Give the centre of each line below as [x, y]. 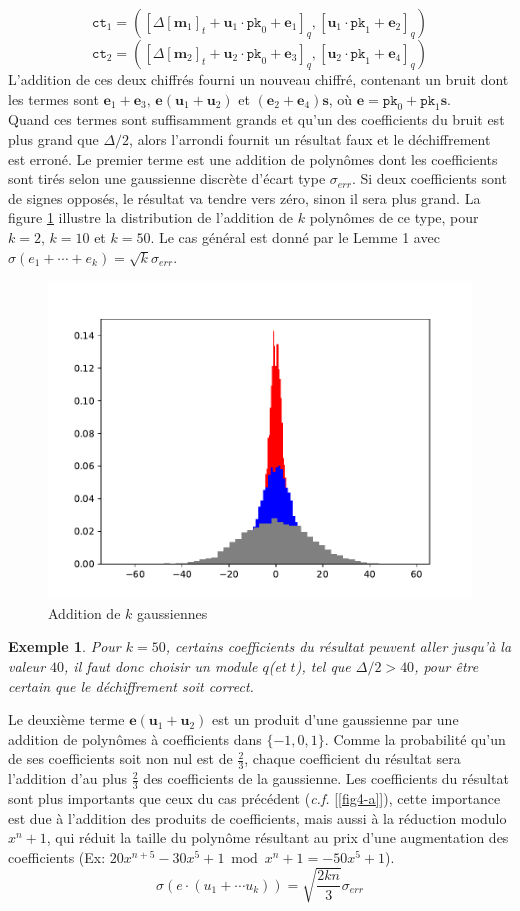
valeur [27, 665]
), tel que [323, 665]
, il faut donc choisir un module [161, 665]
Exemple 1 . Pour [64, 646]
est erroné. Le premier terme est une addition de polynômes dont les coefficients [253, 158]
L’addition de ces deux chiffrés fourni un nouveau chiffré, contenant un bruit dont [258, 79]
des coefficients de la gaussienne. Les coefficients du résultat [326, 778]
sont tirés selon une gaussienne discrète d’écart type [167, 178]
